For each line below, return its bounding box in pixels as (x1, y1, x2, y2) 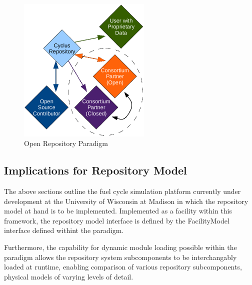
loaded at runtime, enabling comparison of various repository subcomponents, (4, 261, 242, 272)
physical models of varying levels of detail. (4, 271, 133, 281)
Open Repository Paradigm (24, 138, 108, 148)
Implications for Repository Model (4, 162, 187, 178)
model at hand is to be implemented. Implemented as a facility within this (4, 205, 232, 216)
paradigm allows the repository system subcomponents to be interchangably (4, 251, 237, 262)
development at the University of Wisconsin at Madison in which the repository (4, 195, 248, 206)
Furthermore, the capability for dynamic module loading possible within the (4, 241, 237, 252)
